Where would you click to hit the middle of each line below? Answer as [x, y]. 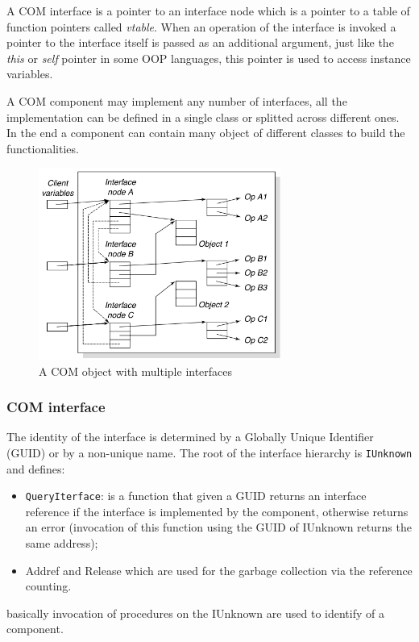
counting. [48, 586]
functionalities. [43, 148]
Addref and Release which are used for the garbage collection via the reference [219, 570]
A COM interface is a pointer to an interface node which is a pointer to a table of [208, 10]
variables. [30, 74]
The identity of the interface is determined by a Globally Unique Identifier [190, 437]
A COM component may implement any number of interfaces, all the [177, 100]
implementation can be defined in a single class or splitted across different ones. [203, 117]
